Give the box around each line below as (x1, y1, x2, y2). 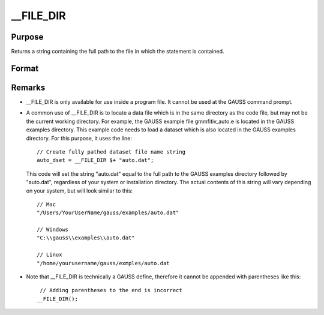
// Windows (37, 226, 69, 233)
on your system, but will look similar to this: (26, 187, 133, 194)
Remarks (11, 82, 46, 92)
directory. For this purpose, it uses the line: (26, 134, 132, 142)
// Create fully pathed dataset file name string (37, 148, 186, 155)
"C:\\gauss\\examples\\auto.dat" (37, 235, 135, 241)
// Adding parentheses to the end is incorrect (40, 287, 182, 294)
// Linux (37, 251, 62, 258)
